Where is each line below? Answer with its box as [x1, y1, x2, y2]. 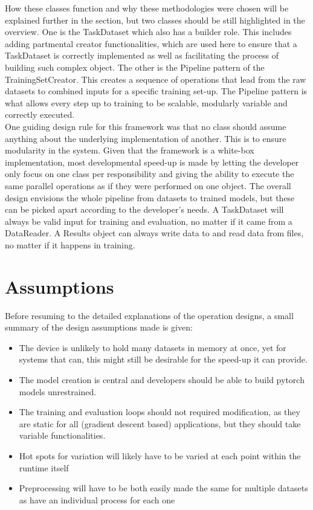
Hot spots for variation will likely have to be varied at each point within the [19, 449, 301, 462]
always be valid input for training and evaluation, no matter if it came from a [5, 215, 292, 227]
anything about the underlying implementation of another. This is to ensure [5, 132, 286, 144]
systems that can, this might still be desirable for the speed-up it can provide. [19, 353, 308, 366]
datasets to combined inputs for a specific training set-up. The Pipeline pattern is [5, 85, 308, 97]
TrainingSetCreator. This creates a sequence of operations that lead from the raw [5, 73, 306, 85]
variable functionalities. [19, 429, 106, 442]
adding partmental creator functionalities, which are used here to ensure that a [5, 37, 297, 50]
